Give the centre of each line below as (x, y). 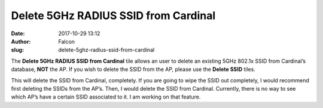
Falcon (66, 41)
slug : (17, 50)
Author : (21, 41)
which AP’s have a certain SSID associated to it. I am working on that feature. (106, 97)
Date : (18, 33)
